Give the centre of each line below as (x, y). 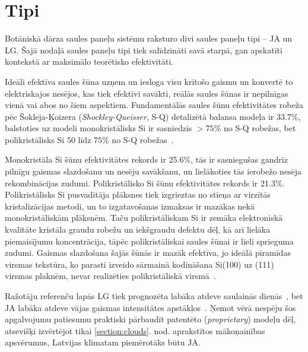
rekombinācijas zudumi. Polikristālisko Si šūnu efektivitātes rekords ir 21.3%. (145, 183)
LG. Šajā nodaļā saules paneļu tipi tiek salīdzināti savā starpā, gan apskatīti (144, 50)
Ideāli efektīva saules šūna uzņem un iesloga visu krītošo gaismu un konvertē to (149, 81)
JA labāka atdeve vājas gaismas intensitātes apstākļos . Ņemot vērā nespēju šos (150, 307)
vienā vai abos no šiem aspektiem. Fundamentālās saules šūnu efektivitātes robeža (154, 105)
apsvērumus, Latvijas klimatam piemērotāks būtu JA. (103, 342)
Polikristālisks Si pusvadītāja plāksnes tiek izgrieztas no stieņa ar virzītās (138, 194)
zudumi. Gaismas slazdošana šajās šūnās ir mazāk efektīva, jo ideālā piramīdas (148, 253)
